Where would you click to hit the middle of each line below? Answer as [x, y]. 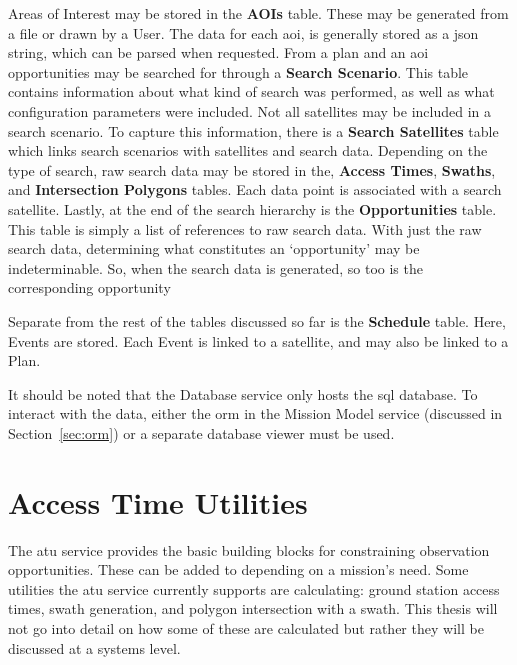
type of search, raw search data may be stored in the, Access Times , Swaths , [252, 169]
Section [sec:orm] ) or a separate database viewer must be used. [201, 432]
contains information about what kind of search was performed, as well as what [251, 91]
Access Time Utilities [158, 501]
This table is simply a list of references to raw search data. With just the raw [245, 228]
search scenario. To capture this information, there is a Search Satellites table [253, 130]
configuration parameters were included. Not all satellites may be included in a [249, 110]
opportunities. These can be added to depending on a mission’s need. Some [238, 569]
